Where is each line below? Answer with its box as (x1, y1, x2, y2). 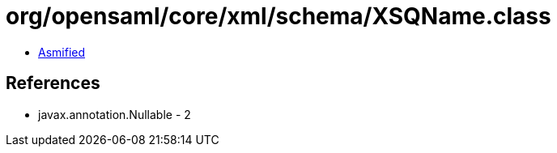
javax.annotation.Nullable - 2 (38, 107, 191, 121)
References (6, 73, 100, 94)
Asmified (38, 45, 86, 59)
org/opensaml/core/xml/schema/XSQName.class (6, 2, 551, 30)
